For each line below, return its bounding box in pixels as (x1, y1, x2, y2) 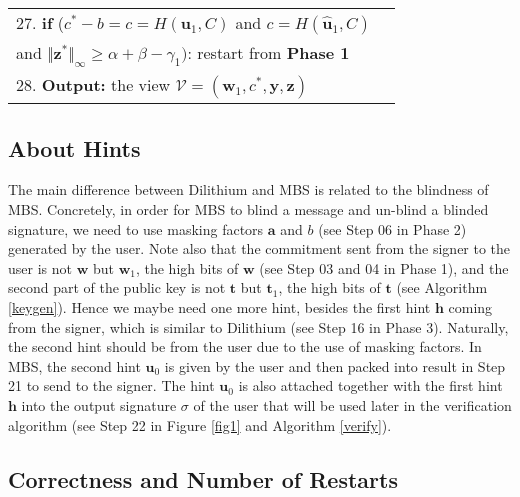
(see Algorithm (396, 277, 488, 298)
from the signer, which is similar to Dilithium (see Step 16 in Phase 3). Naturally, (8, 316, 509, 337)
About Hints (8, 132, 141, 163)
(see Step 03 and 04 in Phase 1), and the (259, 257, 509, 278)
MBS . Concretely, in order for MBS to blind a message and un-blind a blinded (8, 198, 489, 219)
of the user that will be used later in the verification (193, 394, 512, 415)
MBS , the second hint (8, 355, 141, 376)
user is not (8, 257, 72, 278)
